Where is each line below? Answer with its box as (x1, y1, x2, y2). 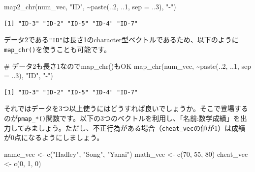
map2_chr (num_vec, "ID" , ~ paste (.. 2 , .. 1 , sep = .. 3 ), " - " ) (4, 1, 176, 11)
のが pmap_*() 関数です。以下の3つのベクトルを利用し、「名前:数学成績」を (4, 113, 240, 123)
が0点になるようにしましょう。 (4, 132, 104, 143)
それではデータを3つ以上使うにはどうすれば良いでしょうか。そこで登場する (4, 103, 248, 114)
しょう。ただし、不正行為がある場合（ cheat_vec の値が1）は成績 (38, 122, 246, 133)
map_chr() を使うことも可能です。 (4, 44, 111, 54)
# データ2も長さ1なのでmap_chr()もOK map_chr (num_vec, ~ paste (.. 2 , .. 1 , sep (4, 60, 251, 71)
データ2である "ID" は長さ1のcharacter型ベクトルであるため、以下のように (4, 34, 239, 45)
